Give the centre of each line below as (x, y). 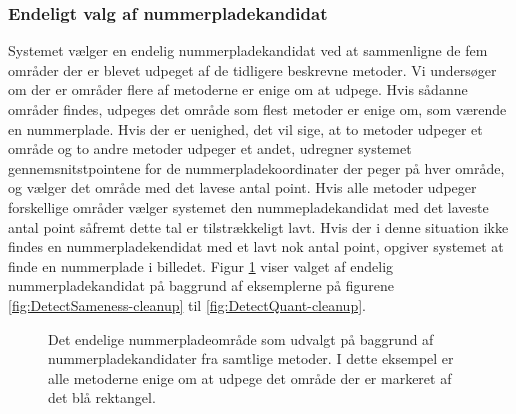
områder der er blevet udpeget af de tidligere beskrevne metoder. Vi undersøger (252, 69)
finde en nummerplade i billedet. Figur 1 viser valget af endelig (201, 265)
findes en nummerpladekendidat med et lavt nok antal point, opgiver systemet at (256, 246)
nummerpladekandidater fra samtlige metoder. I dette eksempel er (251, 358)
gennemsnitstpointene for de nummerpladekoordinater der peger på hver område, (256, 167)
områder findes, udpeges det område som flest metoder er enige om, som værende (257, 109)
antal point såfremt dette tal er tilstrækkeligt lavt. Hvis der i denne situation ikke (258, 226)
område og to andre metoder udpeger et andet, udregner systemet (210, 148)
